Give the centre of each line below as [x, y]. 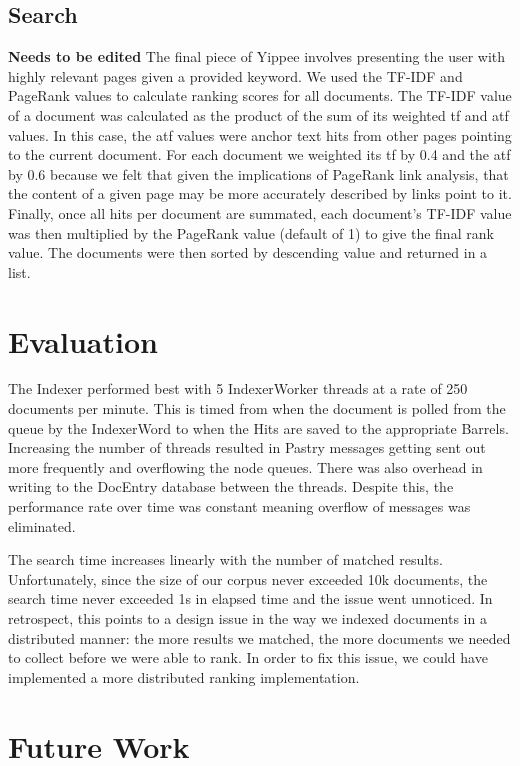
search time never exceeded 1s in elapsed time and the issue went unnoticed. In [250, 598]
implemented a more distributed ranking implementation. [184, 676]
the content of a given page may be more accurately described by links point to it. [260, 193]
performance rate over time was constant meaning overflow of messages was [239, 506]
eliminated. [42, 525]
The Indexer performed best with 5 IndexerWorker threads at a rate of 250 [238, 388]
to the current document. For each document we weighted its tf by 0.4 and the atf [259, 154]
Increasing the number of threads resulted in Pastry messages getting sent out [247, 447]
